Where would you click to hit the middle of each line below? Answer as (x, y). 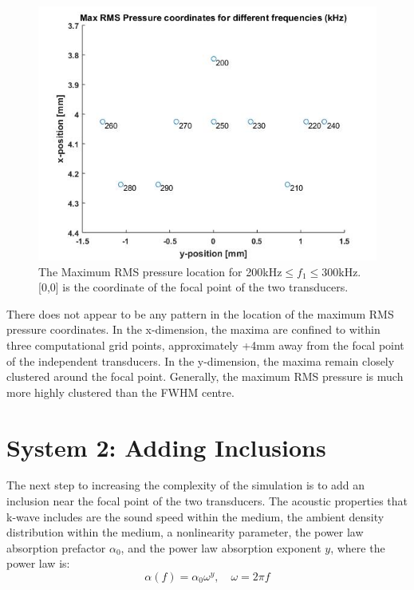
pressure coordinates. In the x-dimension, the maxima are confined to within (193, 329)
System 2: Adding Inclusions (166, 447)
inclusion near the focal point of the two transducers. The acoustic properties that (207, 501)
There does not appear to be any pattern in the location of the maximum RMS (200, 313)
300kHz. (341, 271)
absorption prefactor (56, 547)
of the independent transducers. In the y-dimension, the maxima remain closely (201, 360)
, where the (358, 547)
